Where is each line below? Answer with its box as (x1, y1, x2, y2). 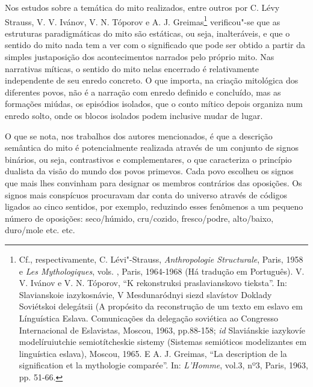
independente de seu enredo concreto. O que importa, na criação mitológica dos (5, 74, 299, 87)
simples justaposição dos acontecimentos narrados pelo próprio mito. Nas (5, 50, 274, 63)
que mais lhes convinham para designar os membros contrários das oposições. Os (5, 176, 302, 189)
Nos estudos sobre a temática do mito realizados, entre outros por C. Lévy (5, 1, 280, 13)
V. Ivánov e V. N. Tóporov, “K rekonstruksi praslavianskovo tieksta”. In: (19, 276, 287, 289)
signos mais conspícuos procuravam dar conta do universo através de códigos (5, 188, 287, 201)
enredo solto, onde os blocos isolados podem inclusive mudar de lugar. (5, 109, 263, 121)
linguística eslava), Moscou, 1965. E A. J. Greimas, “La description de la (19, 347, 287, 359)
